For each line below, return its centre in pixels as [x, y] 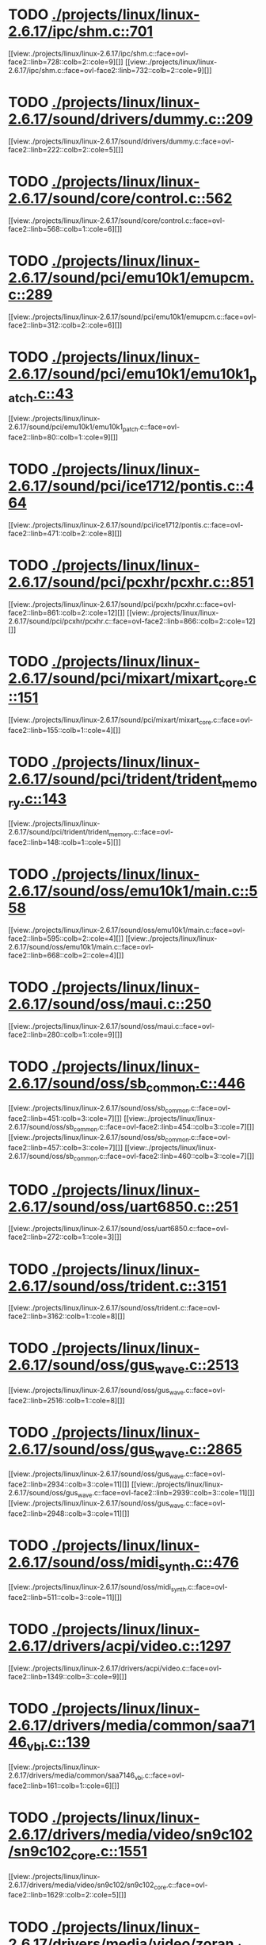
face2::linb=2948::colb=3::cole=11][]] [69, 1513]
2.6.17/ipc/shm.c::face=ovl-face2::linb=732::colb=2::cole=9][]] [110, 70]
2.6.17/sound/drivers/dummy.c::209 [131, 119]
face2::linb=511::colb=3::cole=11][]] [65, 1597]
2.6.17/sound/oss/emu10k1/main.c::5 [133, 891]
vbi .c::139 [59, 1744]
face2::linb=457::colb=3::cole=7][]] [66, 1147]
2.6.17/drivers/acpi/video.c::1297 [120, 1646]
